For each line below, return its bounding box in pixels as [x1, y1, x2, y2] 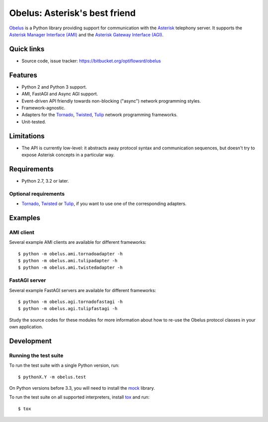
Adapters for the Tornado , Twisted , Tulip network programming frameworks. [21, 112, 178, 118]
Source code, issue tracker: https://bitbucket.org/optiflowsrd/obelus [21, 58, 161, 64]
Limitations [9, 132, 45, 140]
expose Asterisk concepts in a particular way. [21, 152, 115, 158]
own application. [9, 324, 43, 330]
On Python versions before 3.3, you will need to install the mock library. [9, 385, 155, 391]
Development [9, 336, 52, 345]
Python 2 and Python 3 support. [21, 84, 87, 90]
